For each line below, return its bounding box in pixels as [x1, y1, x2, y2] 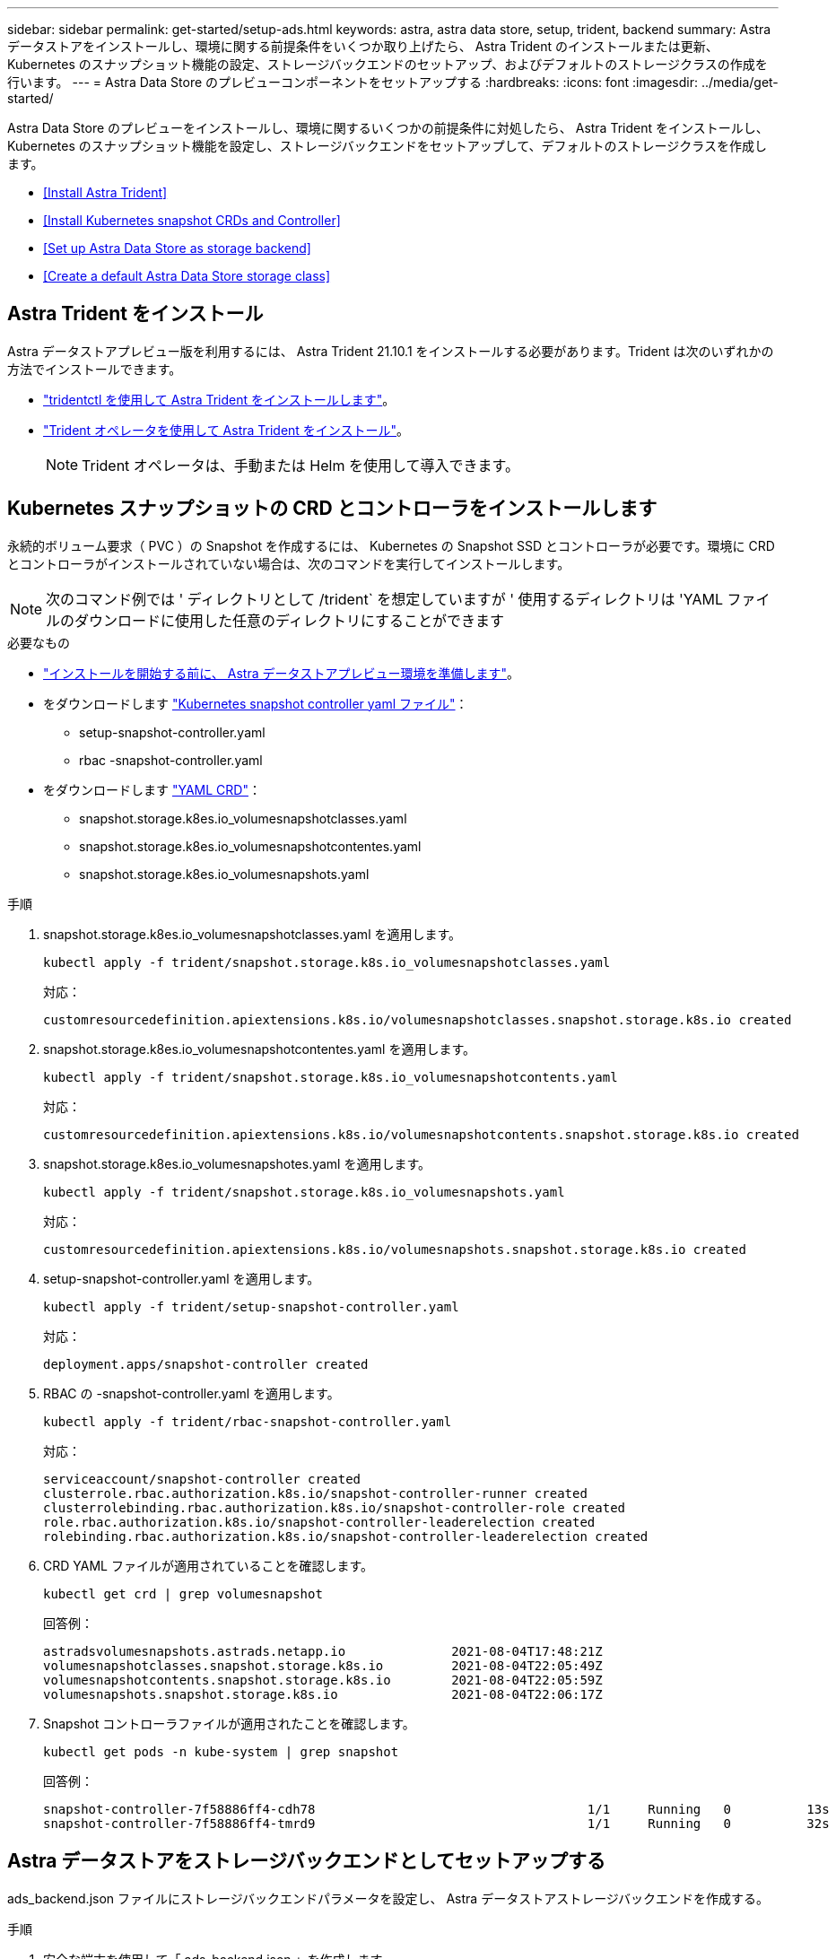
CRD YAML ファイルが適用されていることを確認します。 [43, 1557, 374, 1573]
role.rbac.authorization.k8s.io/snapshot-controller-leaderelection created [43, 1514, 596, 1529]
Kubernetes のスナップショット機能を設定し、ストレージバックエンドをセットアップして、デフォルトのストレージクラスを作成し [7, 138, 767, 153]
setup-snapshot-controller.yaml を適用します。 [43, 1270, 320, 1286]
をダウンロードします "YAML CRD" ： [43, 781, 261, 797]
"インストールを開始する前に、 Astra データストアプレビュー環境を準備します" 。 [43, 665, 519, 681]
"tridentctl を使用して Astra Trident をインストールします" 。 [43, 391, 396, 407]
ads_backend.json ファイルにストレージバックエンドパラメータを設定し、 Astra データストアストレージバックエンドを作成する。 [7, 1890, 770, 1906]
